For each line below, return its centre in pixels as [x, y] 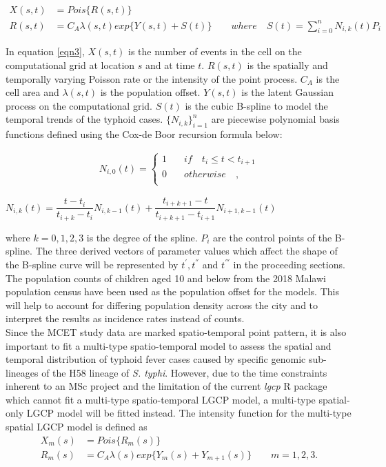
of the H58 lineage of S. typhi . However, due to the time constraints [184, 372]
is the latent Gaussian [288, 92]
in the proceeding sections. [289, 264]
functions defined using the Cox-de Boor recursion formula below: [144, 134]
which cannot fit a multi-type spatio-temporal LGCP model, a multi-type [161, 399]
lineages [22, 372]
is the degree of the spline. [142, 237]
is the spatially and [287, 64]
